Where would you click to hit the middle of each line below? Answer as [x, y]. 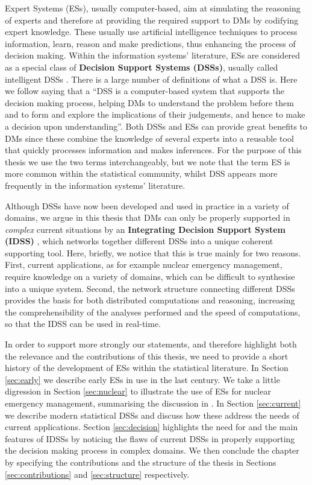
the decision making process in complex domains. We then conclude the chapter [152, 450]
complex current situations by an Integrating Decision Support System [145, 229]
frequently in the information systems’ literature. [95, 185]
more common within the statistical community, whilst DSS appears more [141, 173]
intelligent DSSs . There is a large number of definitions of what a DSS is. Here [151, 79]
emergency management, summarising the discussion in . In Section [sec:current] [153, 403]
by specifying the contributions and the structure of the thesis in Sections [141, 462]
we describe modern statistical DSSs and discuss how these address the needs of [152, 415]
